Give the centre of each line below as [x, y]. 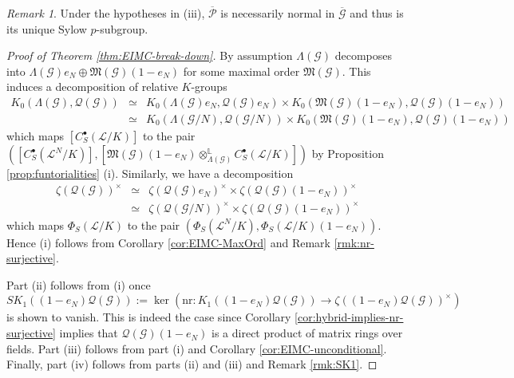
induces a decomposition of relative [92, 87]
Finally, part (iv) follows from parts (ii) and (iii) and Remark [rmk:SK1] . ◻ [192, 364]
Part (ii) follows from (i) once [79, 284]
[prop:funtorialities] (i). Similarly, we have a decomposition [150, 173]
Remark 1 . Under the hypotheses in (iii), [106, 13]
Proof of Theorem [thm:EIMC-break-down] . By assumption [150, 55]
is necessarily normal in [278, 13]
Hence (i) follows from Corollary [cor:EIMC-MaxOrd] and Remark [168, 242]
